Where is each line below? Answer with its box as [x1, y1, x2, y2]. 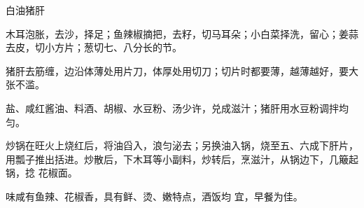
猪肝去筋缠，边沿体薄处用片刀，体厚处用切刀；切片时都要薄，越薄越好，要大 [6, 63, 358, 78]
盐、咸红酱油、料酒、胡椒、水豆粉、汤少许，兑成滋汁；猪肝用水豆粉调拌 [6, 100, 339, 115]
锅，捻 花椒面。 [6, 165, 78, 180]
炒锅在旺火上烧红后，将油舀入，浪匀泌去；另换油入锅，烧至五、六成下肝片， [6, 138, 358, 153]
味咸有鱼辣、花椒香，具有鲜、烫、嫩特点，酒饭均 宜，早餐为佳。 [6, 188, 303, 203]
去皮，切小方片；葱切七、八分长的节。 [6, 40, 182, 55]
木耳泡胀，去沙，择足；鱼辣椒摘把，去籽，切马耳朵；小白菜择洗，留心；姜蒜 [6, 26, 358, 41]
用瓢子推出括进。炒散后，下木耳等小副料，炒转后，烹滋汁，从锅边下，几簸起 [6, 151, 358, 166]
